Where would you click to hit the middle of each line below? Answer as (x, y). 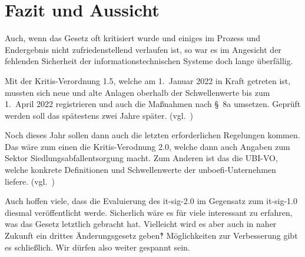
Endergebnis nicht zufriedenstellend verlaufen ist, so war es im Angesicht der (143, 49)
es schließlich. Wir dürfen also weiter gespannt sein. (97, 247)
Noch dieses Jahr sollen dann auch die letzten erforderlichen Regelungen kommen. (152, 135)
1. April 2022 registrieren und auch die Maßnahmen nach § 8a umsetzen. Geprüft (153, 104)
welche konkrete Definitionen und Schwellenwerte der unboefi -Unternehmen (140, 170)
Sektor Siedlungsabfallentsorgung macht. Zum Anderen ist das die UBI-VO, (141, 158)
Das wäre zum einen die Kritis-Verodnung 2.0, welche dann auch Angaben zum (147, 146)
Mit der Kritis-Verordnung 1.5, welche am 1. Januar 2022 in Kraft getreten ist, (148, 80)
